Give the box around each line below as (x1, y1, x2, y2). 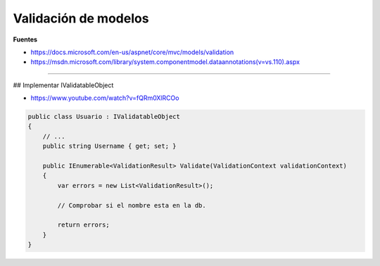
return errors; (57, 221, 110, 229)
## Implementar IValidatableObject (13, 81, 114, 89)
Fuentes (13, 35, 38, 44)
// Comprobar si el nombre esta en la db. (57, 201, 207, 209)
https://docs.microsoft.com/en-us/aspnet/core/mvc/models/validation (30, 48, 234, 56)
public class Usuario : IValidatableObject (27, 113, 181, 121)
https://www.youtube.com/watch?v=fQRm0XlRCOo (30, 94, 179, 102)
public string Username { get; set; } (42, 142, 177, 151)
